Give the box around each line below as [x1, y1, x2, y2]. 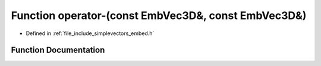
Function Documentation [11, 45, 105, 55]
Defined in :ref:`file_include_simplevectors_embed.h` [26, 30, 155, 37]
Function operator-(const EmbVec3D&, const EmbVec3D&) [11, 9, 307, 22]
